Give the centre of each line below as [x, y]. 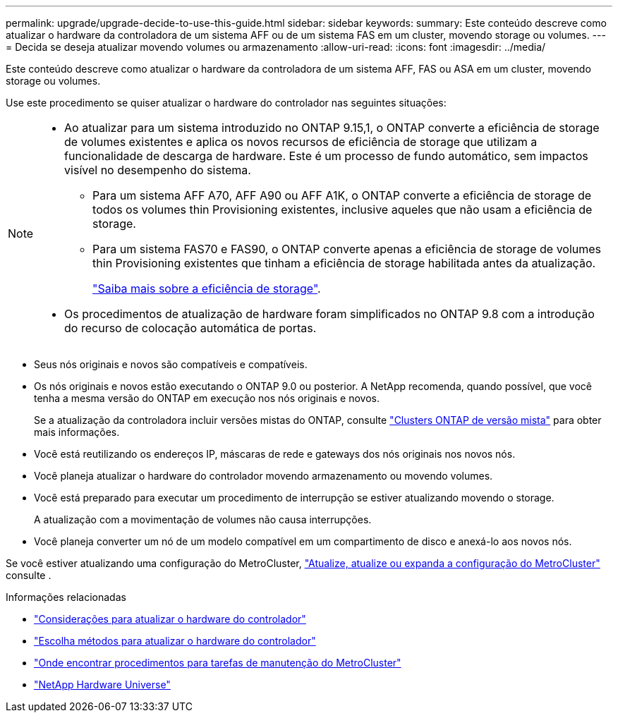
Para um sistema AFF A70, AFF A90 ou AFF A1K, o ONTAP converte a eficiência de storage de [342, 195]
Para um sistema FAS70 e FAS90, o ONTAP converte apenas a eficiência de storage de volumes [347, 249]
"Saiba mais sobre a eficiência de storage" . [207, 288]
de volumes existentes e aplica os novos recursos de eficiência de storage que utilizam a [301, 142]
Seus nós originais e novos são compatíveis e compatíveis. [171, 364]
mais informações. [77, 432]
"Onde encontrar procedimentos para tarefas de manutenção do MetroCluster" [218, 663]
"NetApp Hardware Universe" [102, 684]
